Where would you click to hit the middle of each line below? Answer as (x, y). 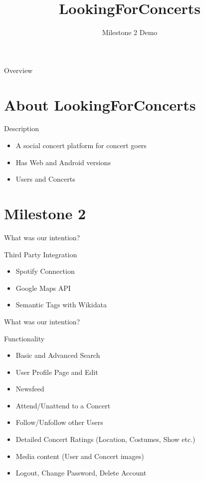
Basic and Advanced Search (58, 355)
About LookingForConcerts (100, 104)
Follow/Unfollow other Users (59, 422)
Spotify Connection (45, 271)
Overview (18, 70)
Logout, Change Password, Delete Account (81, 473)
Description (21, 128)
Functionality (24, 338)
